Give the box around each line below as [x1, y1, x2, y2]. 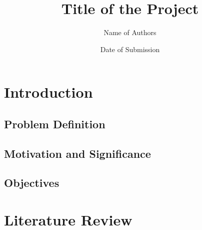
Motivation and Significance [4, 145, 151, 161]
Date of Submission [100, 44, 160, 54]
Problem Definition [4, 116, 105, 131]
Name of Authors [103, 27, 156, 38]
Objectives [4, 175, 59, 190]
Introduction [4, 82, 93, 102]
